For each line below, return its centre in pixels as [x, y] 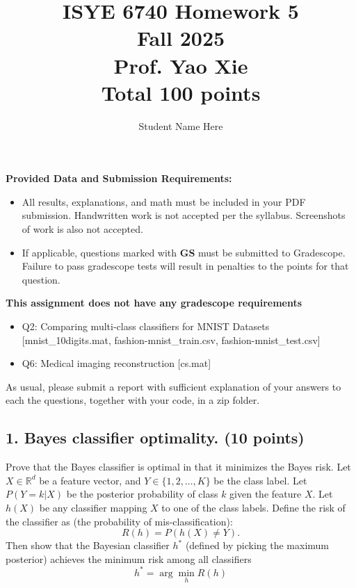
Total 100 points [181, 92]
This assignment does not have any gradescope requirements [154, 303]
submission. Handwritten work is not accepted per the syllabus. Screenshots [184, 215]
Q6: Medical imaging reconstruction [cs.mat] [116, 363]
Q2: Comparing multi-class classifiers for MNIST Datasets [146, 326]
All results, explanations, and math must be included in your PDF [164, 201]
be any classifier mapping [93, 507]
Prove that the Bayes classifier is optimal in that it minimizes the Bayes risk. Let [178, 467]
